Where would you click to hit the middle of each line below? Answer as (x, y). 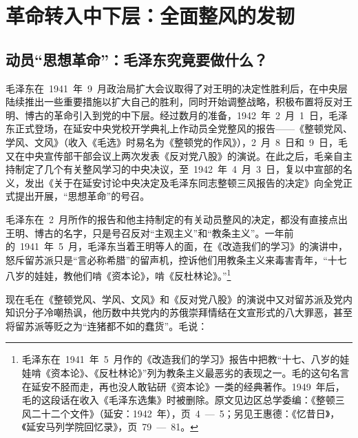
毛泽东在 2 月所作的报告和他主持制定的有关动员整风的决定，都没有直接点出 (177, 219)
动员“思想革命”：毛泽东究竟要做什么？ (137, 59)
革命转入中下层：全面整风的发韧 (150, 15)
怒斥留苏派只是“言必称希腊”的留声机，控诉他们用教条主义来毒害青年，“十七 (176, 259)
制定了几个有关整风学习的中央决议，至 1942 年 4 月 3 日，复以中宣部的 (179, 169)
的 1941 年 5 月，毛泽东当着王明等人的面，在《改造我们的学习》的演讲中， (177, 246)
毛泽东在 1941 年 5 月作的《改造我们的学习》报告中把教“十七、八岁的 (181, 359)
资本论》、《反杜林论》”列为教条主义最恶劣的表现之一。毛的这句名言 (200, 372)
